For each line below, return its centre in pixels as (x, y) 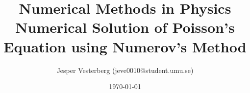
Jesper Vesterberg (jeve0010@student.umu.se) (125, 70)
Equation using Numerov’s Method (125, 46)
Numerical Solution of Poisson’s (125, 27)
